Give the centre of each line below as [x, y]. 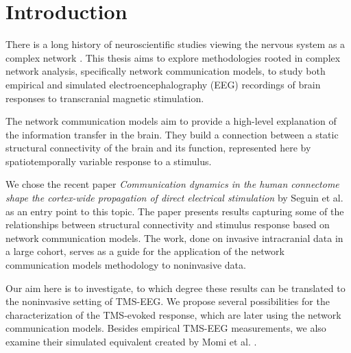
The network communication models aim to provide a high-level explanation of [171, 121]
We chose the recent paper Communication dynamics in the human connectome [172, 184]
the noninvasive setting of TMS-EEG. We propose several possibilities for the [168, 301]
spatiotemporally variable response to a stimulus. [109, 161]
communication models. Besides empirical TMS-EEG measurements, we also [166, 328]
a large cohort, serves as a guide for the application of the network [145, 251]
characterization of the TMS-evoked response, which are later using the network [173, 314]
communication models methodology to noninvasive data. [126, 265]
